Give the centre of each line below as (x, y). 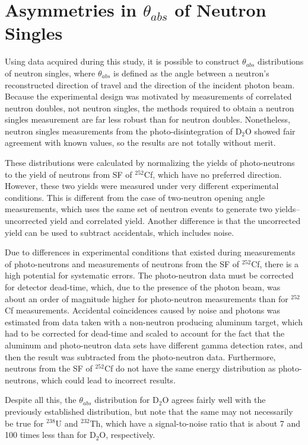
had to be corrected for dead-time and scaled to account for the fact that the (145, 333)
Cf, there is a (275, 263)
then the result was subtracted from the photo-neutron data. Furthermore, (140, 356)
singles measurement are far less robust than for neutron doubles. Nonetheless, (147, 119)
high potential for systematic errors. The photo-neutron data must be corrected (149, 275)
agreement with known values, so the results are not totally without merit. (140, 143)
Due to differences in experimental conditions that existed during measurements (150, 252)
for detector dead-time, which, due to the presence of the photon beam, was (143, 287)
